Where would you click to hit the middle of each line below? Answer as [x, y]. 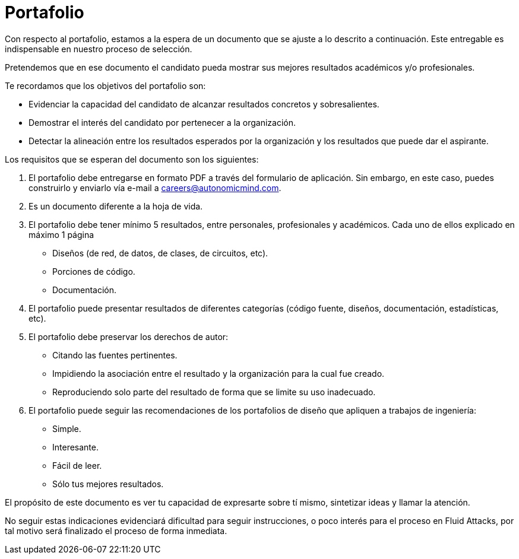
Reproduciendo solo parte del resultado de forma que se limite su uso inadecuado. [214, 392]
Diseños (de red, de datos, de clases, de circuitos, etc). [160, 253]
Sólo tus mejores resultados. [108, 484]
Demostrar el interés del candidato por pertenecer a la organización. [162, 122]
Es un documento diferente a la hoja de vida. [116, 206]
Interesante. [75, 447]
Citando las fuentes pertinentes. [115, 355]
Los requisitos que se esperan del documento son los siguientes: [132, 159]
